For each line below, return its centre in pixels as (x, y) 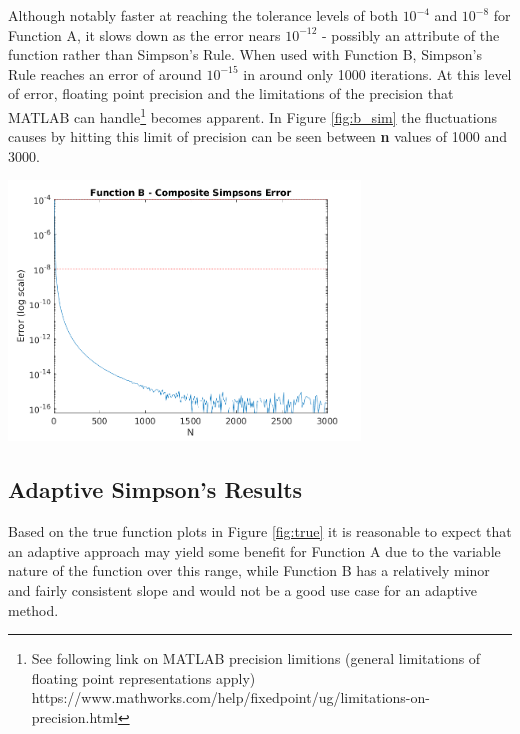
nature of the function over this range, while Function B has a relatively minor (249, 570)
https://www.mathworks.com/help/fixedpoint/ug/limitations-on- (230, 697)
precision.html (74, 716)
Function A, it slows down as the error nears (144, 34)
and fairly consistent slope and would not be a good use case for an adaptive (243, 589)
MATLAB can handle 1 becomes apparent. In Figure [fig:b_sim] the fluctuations (253, 115)
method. (33, 609)
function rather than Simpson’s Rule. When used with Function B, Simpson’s (245, 54)
